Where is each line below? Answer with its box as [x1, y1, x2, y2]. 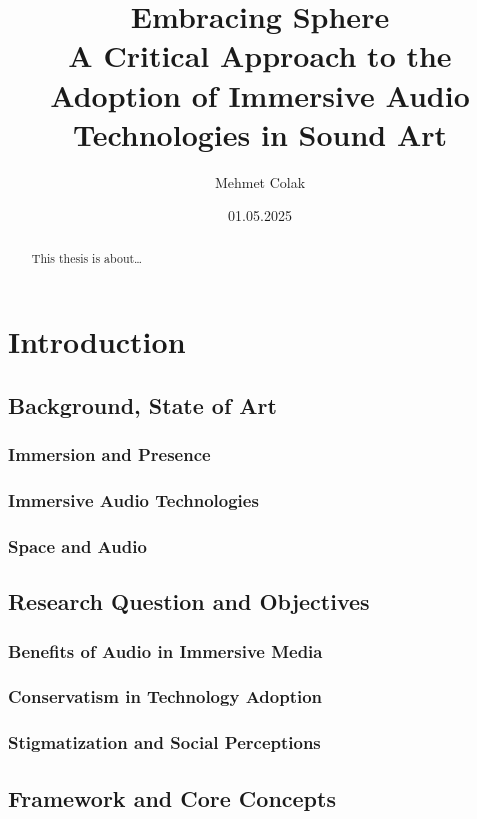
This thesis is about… [31, 249, 143, 266]
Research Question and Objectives [8, 586, 370, 617]
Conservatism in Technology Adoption [8, 684, 323, 709]
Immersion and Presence [8, 442, 211, 467]
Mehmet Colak [214, 171, 306, 192]
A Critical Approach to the [68, 35, 452, 76]
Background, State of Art [8, 389, 277, 420]
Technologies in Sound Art [72, 113, 448, 154]
